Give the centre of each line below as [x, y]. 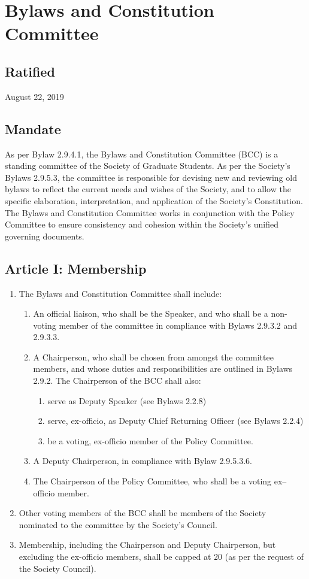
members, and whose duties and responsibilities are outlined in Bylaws [163, 369]
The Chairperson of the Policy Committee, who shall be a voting [152, 481]
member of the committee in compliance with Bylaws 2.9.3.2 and [178, 325]
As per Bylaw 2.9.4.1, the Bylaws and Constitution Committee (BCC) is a [142, 154]
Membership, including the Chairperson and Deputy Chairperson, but [147, 545]
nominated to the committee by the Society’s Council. [118, 524]
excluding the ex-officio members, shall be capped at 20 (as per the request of [161, 557]
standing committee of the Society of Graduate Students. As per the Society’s [148, 166]
